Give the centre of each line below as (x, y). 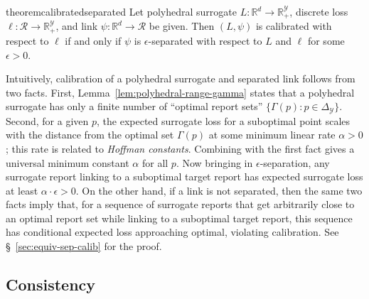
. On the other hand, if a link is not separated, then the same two (219, 190)
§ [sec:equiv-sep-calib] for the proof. (84, 246)
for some (326, 40)
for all (155, 162)
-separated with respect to (205, 40)
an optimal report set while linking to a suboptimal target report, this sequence (179, 218)
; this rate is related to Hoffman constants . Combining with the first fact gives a (180, 148)
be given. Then (182, 26)
